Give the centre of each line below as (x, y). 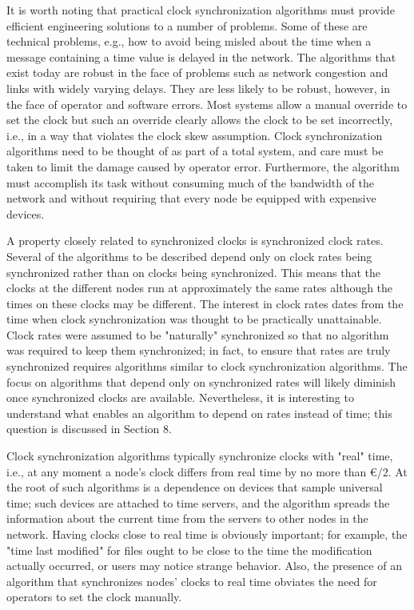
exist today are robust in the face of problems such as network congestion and (197, 72)
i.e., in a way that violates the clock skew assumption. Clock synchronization (195, 135)
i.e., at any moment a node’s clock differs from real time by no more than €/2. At (207, 471)
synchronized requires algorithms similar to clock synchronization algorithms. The (207, 366)
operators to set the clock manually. (94, 597)
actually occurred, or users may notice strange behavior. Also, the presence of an (204, 566)
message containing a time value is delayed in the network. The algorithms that (201, 56)
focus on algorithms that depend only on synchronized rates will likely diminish (201, 381)
